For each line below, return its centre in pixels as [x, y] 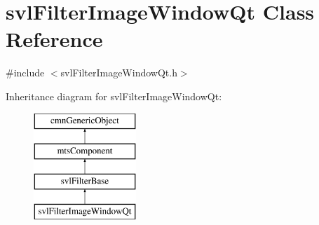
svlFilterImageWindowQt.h [119, 73]
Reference [54, 39]
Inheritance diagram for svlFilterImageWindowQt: [114, 96]
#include [25, 73]
